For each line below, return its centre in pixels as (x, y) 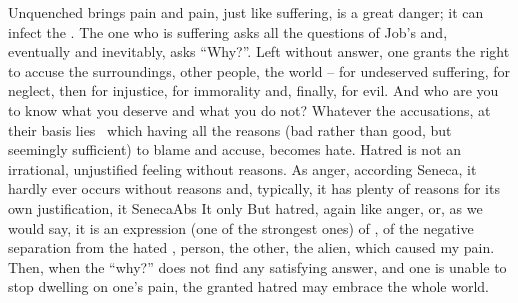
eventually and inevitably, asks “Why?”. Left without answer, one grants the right (259, 51)
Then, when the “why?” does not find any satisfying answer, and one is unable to (257, 266)
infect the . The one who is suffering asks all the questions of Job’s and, (228, 31)
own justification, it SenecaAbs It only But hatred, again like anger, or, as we (245, 207)
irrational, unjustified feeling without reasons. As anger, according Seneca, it (242, 168)
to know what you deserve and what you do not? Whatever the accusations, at (249, 109)
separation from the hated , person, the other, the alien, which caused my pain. (251, 247)
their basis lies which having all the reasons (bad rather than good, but (230, 129)
